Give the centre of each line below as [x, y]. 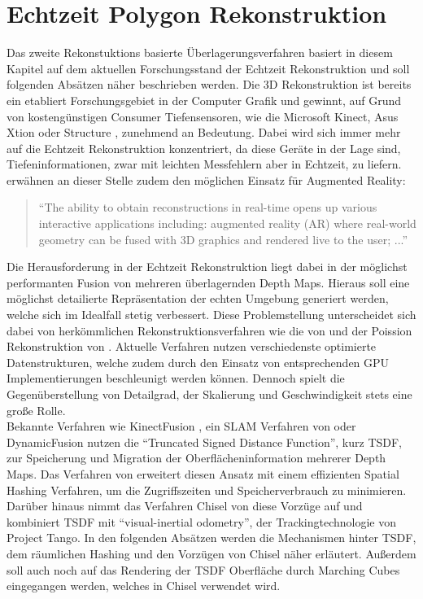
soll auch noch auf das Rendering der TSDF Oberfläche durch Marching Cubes [203, 569]
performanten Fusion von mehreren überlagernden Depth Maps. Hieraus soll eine [208, 282]
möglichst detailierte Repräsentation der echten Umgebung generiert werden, [198, 298]
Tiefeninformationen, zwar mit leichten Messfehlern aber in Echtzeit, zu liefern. [204, 164]
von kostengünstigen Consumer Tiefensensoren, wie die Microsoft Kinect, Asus [203, 116]
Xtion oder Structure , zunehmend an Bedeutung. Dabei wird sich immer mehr [204, 132]
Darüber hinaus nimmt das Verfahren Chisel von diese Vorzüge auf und [185, 506]
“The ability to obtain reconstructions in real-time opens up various [208, 207]
